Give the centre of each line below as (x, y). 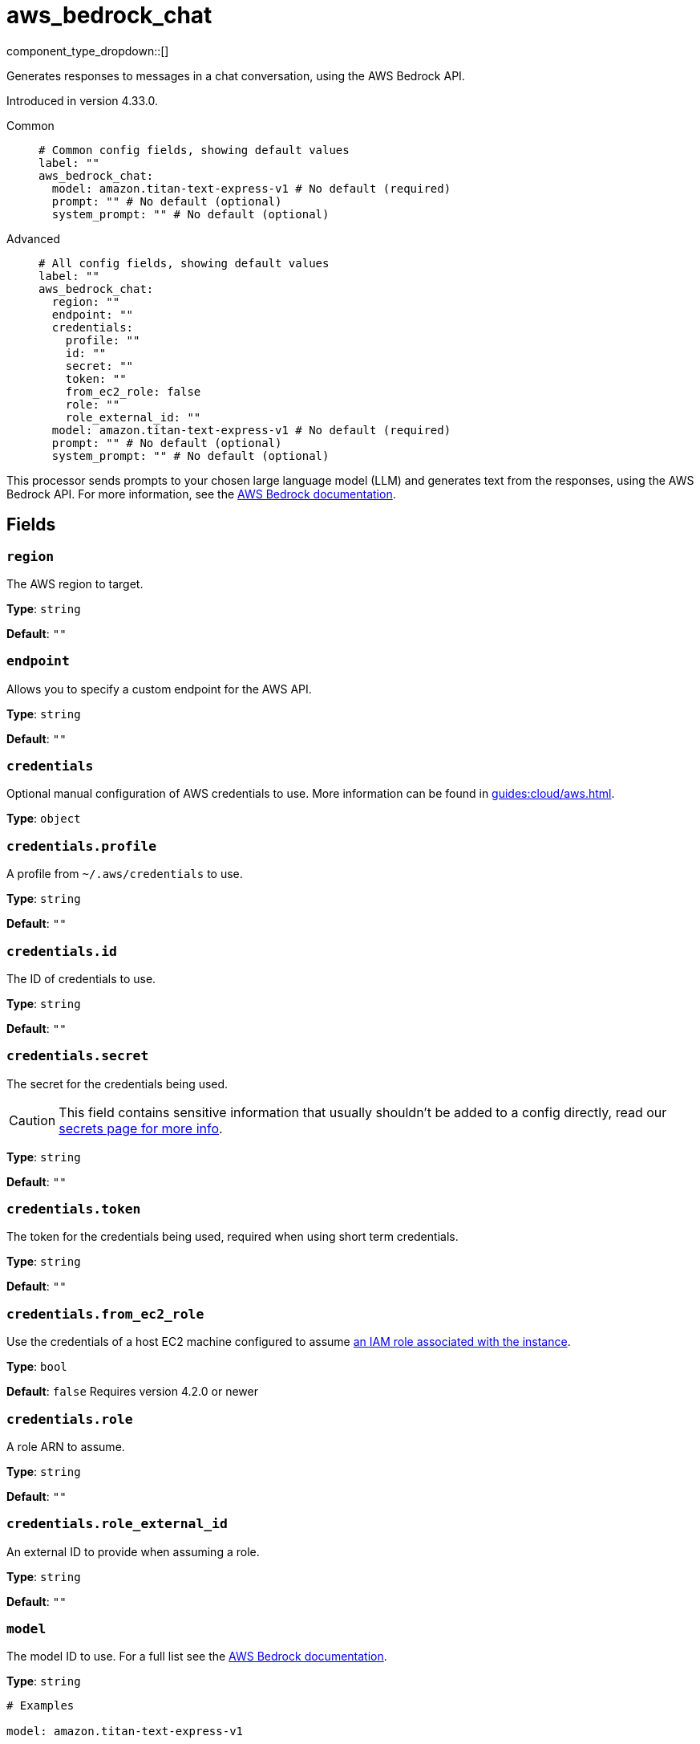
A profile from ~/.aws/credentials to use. (125, 874)
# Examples (40, 1706)
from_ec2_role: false (133, 391)
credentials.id (62, 951)
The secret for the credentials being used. (117, 1083)
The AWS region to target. (75, 583)
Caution (32, 1120)
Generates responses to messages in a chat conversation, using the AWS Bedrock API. (236, 75)
